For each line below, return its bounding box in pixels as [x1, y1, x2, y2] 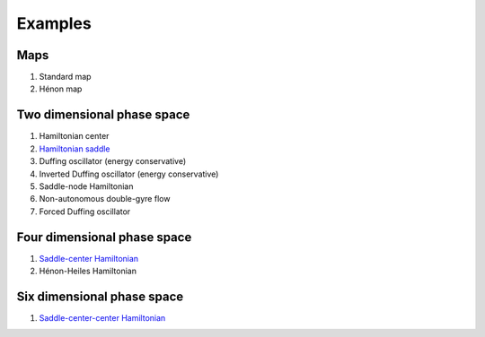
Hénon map [39, 83, 83, 94]
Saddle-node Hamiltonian [39, 180, 134, 192]
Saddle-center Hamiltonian [39, 253, 139, 264]
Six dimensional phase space [16, 289, 184, 304]
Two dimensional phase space [16, 108, 190, 123]
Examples [16, 13, 92, 33]
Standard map [39, 72, 92, 82]
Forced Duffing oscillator [39, 206, 131, 217]
